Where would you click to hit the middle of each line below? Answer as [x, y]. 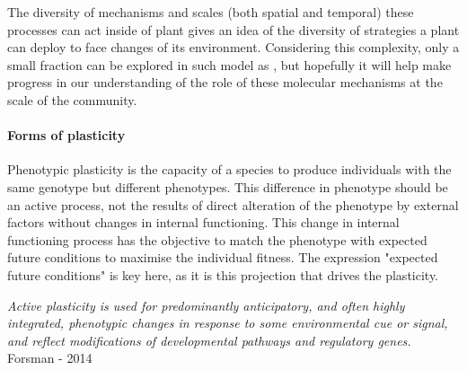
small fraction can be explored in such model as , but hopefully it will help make [229, 64]
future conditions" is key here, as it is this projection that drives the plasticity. [223, 274]
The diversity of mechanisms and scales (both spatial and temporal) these [211, 12]
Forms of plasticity [66, 135]
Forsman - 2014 [50, 358]
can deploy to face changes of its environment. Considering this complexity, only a [233, 47]
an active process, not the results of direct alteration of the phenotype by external [233, 204]
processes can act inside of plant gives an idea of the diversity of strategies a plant [233, 29]
